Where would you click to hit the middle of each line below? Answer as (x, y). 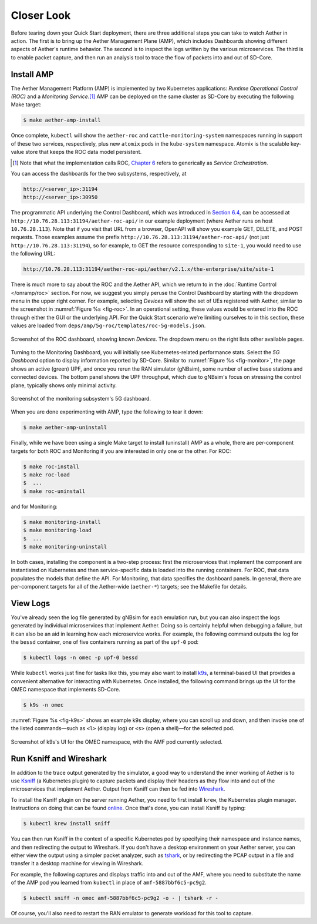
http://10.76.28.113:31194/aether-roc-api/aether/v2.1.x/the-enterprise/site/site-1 (149, 269)
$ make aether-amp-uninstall (65, 428)
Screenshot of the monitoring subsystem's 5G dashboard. (81, 398)
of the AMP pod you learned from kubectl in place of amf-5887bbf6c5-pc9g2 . (109, 883)
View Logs (31, 603)
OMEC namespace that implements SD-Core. (65, 689)
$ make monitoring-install (62, 522)
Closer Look (41, 15)
